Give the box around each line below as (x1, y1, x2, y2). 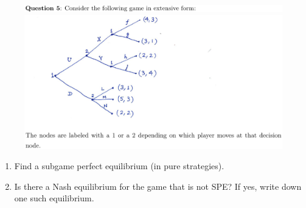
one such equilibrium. (14, 192, 94, 204)
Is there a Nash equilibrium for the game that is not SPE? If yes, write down (14, 179, 302, 192)
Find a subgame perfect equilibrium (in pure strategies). (14, 159, 224, 172)
